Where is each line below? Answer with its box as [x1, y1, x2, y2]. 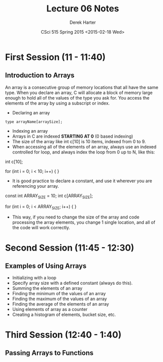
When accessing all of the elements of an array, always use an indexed [12, 144, 157, 150]
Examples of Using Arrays [5, 261, 87, 270]
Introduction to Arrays [5, 71, 75, 80]
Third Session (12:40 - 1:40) [5, 329, 122, 340]
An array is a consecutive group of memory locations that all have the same [5, 84, 159, 90]
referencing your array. [12, 183, 59, 189]
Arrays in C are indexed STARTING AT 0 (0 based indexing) [12, 133, 133, 139]
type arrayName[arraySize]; [5, 119, 63, 124]
